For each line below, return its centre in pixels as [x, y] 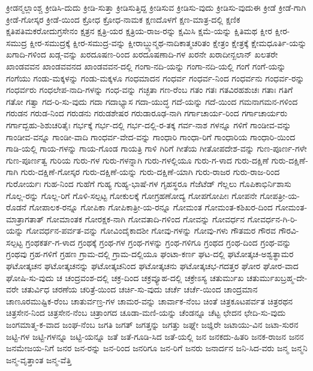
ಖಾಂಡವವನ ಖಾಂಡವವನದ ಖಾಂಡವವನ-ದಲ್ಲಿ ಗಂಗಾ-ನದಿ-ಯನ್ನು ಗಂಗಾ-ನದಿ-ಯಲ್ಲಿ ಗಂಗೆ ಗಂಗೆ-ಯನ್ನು [146, 66]
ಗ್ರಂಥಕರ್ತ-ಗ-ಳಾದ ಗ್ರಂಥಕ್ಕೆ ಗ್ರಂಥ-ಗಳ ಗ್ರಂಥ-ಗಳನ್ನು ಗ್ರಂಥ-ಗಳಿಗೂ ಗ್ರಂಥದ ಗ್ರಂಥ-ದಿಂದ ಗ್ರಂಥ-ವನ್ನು [158, 242]
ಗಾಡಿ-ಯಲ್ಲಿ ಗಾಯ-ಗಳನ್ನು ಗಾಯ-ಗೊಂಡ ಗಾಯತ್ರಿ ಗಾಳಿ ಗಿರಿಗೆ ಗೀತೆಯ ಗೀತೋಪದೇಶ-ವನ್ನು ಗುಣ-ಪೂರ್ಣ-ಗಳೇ [156, 148]
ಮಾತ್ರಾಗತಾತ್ [25, 218]
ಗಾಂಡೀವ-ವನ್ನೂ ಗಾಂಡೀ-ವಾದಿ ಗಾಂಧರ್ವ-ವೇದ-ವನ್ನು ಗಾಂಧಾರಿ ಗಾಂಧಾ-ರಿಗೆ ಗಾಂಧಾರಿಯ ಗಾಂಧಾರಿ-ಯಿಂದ [151, 136]
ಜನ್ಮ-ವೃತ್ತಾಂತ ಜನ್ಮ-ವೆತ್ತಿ [39, 359]
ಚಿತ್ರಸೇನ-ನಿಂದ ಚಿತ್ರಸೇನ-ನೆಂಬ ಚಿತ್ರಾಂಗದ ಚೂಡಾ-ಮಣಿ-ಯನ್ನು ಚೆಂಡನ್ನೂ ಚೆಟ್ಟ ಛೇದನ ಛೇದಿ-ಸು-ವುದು [146, 313]
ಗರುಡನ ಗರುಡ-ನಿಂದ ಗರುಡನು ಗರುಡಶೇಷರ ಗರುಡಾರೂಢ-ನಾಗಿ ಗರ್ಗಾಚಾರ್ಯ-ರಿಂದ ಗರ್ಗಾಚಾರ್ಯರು [147, 113]
